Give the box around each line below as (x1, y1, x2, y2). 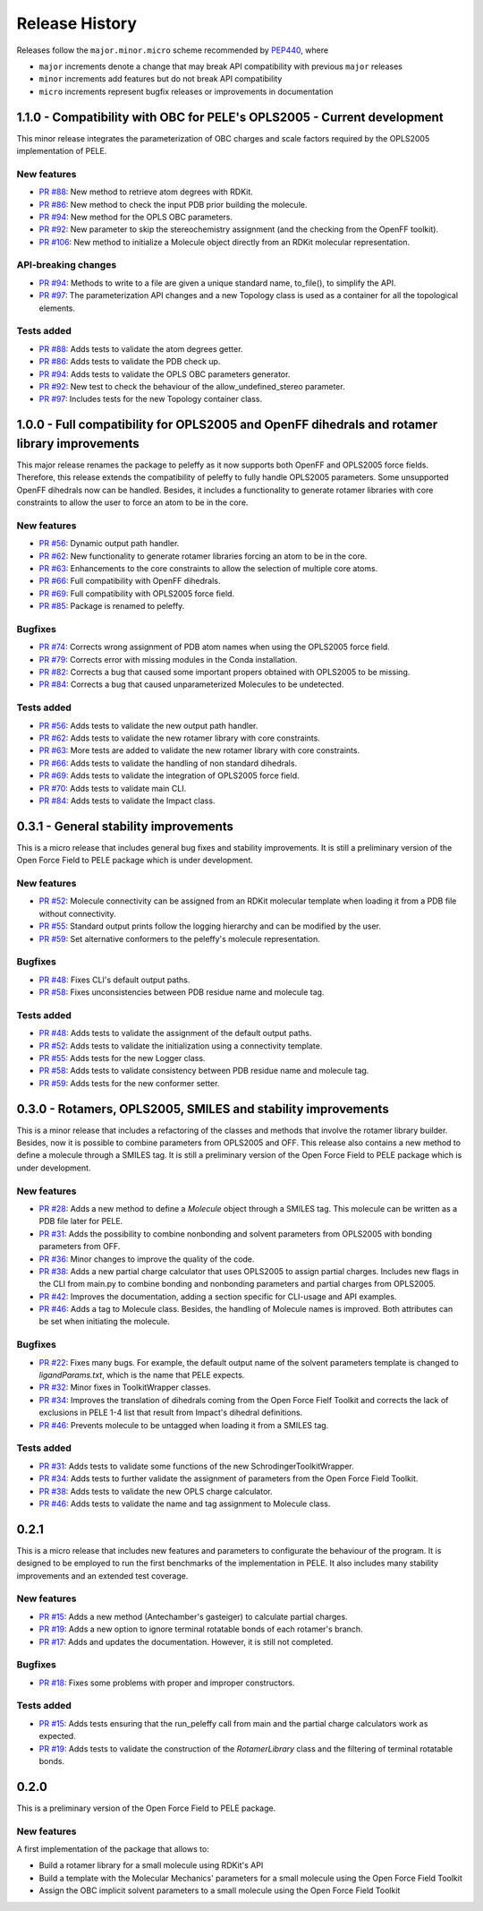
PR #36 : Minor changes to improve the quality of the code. (38, 1254, 255, 1264)
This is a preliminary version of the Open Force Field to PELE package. (16, 1803, 276, 1813)
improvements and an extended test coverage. (16, 1570, 189, 1581)
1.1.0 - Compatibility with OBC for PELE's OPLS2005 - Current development (16, 109, 444, 124)
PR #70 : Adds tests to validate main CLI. (38, 783, 187, 793)
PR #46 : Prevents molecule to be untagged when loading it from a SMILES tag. (38, 1419, 329, 1430)
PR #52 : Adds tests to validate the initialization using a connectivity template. (38, 1040, 323, 1051)
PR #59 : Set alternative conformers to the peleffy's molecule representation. (38, 933, 321, 944)
